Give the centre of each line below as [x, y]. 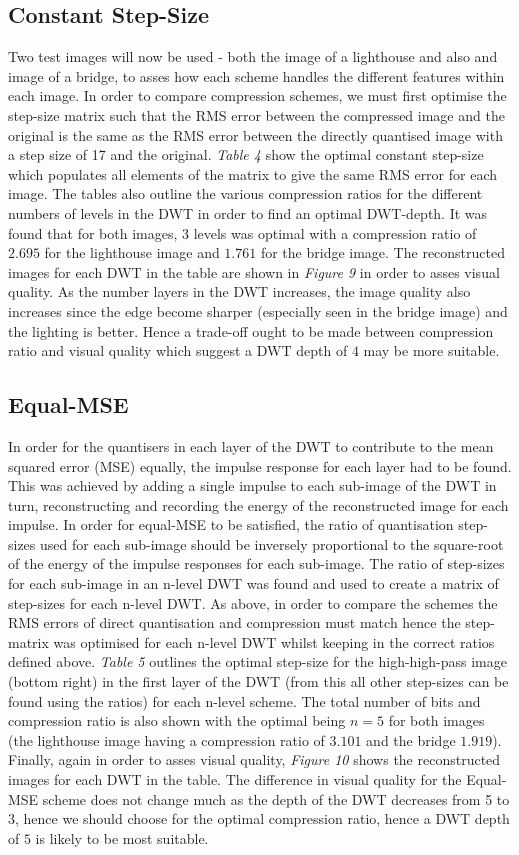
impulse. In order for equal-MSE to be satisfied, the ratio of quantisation [231, 524]
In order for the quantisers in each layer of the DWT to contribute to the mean [251, 445]
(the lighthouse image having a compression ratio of [166, 739]
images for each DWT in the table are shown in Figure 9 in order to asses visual [254, 271]
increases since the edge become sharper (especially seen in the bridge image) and [258, 310]
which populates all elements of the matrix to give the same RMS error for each [253, 173]
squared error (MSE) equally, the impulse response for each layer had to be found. [260, 465]
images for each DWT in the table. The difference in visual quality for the [235, 779]
